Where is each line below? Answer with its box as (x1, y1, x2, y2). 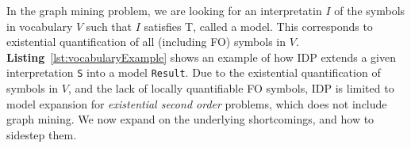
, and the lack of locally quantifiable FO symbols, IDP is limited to (67, 80, 394, 97)
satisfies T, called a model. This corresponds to (144, 17, 373, 34)
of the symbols (334, 2, 405, 18)
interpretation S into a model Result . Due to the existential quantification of (6, 64, 381, 81)
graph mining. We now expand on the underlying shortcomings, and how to (6, 111, 375, 127)
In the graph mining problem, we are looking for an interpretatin (6, 2, 322, 18)
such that (86, 17, 133, 34)
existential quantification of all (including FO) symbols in (6, 33, 286, 50)
